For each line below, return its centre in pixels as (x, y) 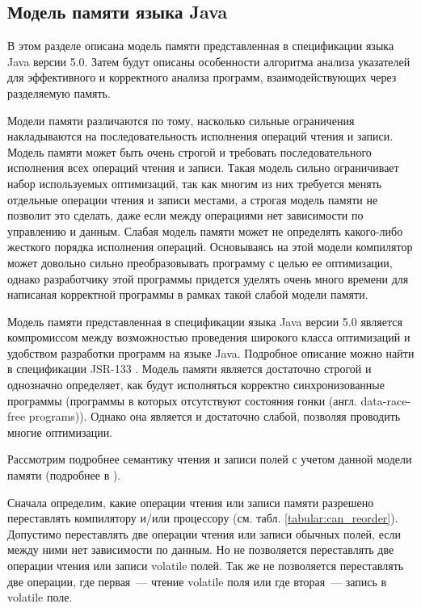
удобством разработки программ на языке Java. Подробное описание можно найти (211, 352)
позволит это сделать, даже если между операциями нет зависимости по (185, 215)
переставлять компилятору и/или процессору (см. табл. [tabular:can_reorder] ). (203, 518)
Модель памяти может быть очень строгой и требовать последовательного (189, 151)
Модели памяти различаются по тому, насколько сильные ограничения (181, 120)
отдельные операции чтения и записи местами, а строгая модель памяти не (193, 199)
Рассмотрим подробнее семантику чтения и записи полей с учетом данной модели (210, 459)
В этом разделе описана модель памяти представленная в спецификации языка (201, 46)
